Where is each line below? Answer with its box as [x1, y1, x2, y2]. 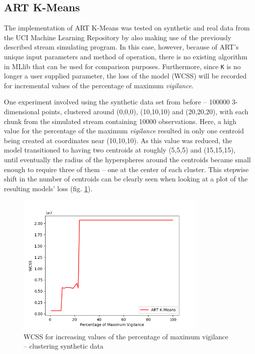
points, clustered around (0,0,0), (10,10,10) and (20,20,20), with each [42, 106, 249, 117]
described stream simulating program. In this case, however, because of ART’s [4, 42, 239, 52]
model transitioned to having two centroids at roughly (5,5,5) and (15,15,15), [4, 145, 236, 155]
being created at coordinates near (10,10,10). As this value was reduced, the [4, 135, 232, 145]
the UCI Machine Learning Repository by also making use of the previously [4, 32, 231, 42]
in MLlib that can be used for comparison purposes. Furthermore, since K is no [4, 61, 241, 71]
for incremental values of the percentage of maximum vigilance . [4, 80, 194, 90]
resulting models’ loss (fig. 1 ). [4, 183, 93, 193]
